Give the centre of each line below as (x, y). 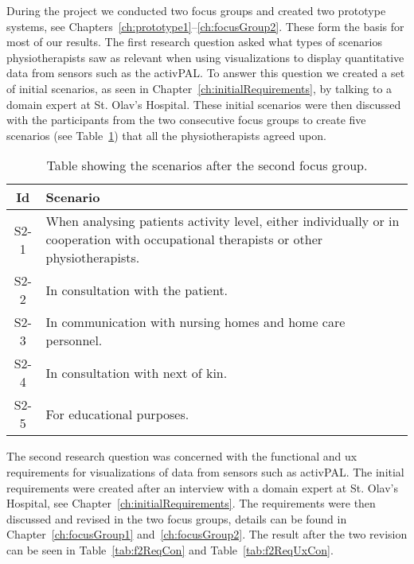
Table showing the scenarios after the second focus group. (207, 165)
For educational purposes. (117, 414)
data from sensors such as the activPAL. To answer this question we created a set (206, 73)
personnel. (74, 340)
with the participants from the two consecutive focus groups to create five (186, 120)
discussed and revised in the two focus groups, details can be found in (177, 518)
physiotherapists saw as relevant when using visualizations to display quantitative (205, 57)
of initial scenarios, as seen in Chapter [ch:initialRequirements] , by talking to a (199, 88)
